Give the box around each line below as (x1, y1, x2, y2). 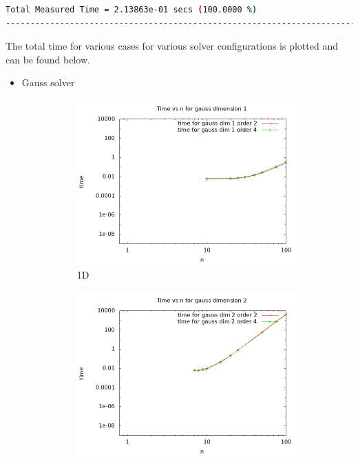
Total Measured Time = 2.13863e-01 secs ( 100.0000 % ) (6, 5, 257, 14)
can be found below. (6, 52, 90, 66)
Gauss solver (21, 75, 75, 90)
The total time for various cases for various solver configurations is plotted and (6, 39, 338, 53)
